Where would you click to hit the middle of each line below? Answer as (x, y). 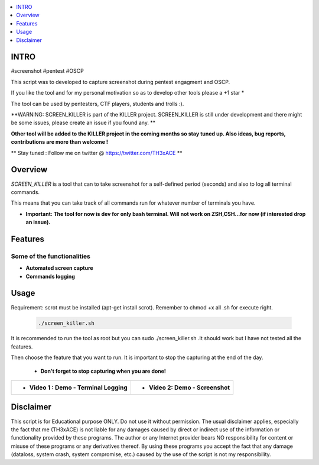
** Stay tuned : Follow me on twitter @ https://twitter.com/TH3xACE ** (97, 153)
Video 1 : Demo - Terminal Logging (79, 387)
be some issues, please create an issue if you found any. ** (83, 123)
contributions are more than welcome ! (60, 142)
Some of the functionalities (51, 256)
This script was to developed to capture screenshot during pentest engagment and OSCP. (121, 82)
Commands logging (50, 276)
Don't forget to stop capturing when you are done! (103, 371)
